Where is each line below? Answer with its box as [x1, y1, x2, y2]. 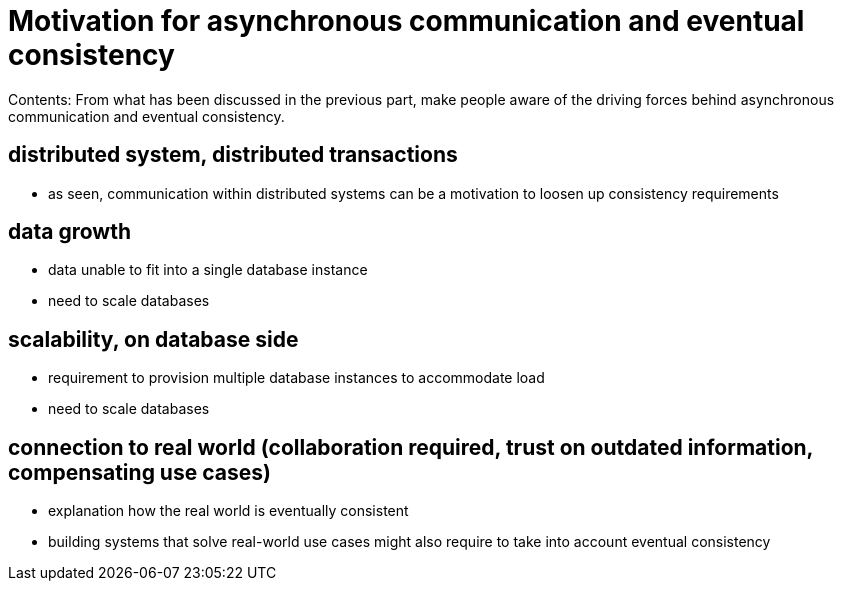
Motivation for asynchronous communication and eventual [8, 4, 805, 38]
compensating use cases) [8, 459, 271, 485]
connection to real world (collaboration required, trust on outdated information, [8, 434, 813, 460]
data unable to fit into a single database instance [48, 261, 368, 279]
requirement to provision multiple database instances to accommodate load [48, 369, 545, 387]
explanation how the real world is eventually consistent [48, 502, 409, 520]
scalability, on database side [8, 326, 299, 352]
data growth [8, 219, 131, 245]
